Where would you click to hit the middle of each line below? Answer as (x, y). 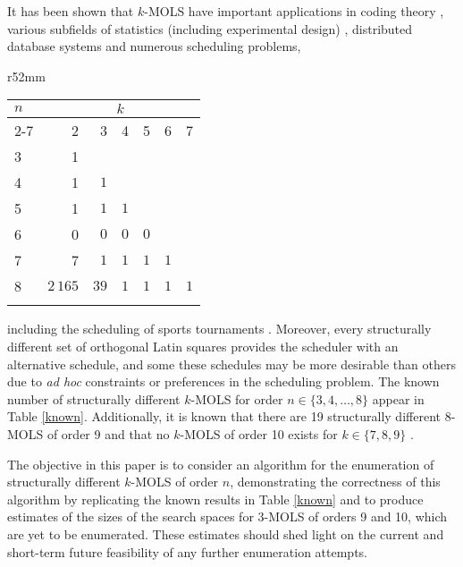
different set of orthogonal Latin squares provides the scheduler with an (203, 346)
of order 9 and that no (108, 433)
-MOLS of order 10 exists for (259, 433)
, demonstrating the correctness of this (335, 482)
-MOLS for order (237, 398)
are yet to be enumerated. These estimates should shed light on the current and (226, 533)
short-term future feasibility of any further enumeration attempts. (188, 551)
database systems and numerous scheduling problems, (154, 46)
